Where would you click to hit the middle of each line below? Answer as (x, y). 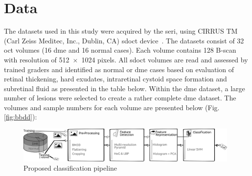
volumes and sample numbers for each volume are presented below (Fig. (112, 107)
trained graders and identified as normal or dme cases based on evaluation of (119, 69)
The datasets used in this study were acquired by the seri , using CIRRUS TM (121, 31)
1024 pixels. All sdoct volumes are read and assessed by (165, 59)
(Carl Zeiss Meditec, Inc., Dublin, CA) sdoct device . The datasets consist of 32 (124, 40)
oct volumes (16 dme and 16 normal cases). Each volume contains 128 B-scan (120, 50)
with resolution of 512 (37, 59)
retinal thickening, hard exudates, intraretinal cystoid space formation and (115, 79)
